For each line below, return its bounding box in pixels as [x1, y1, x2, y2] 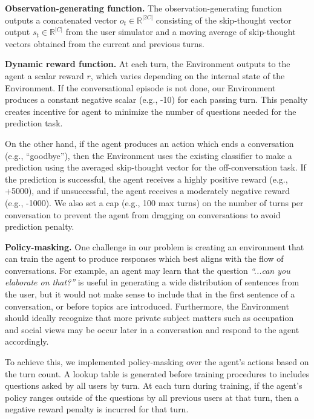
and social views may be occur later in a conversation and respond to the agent [5, 323, 299, 336]
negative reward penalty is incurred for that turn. [5, 403, 189, 415]
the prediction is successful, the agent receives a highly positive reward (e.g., [5, 172, 288, 185]
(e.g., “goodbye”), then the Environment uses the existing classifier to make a [5, 149, 292, 161]
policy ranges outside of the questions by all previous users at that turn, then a [5, 391, 299, 403]
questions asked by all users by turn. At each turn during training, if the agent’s [5, 379, 303, 392]
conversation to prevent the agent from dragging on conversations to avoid [5, 208, 281, 221]
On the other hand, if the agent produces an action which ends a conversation [5, 137, 294, 149]
